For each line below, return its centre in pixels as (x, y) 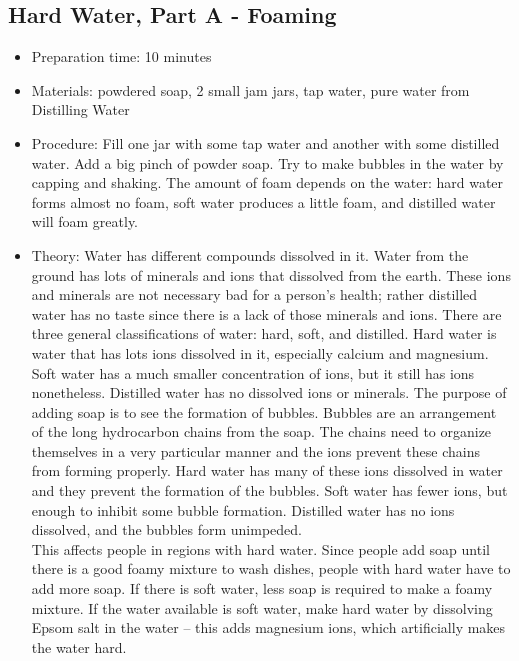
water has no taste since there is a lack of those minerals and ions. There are (266, 313)
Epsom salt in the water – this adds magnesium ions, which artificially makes (268, 627)
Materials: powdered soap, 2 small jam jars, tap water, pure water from (250, 89)
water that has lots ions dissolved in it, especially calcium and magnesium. (260, 352)
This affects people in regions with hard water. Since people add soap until (260, 548)
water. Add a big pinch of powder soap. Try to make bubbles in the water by (267, 162)
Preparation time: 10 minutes (121, 56)
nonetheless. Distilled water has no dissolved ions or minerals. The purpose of (269, 392)
